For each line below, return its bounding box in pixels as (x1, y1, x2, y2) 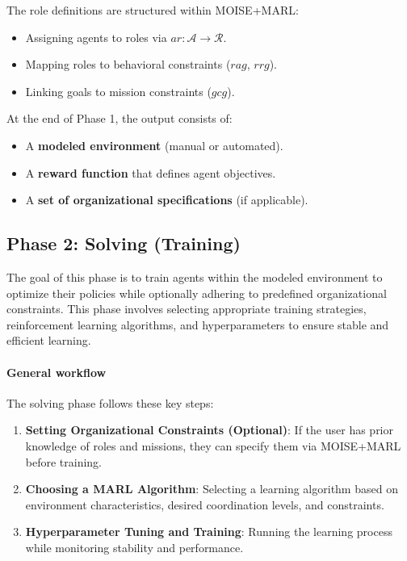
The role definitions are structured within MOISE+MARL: (6, 2, 299, 18)
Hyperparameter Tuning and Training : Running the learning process (25, 523, 392, 540)
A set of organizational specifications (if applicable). (25, 191, 308, 208)
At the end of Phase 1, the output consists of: (6, 110, 233, 127)
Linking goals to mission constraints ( (25, 82, 212, 99)
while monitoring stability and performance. (25, 538, 244, 555)
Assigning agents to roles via (25, 28, 167, 45)
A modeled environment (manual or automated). (25, 136, 283, 153)
